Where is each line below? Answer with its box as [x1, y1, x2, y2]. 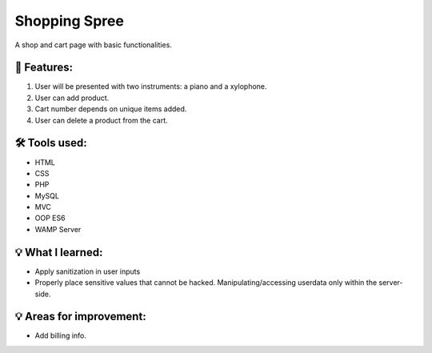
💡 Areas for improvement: [14, 310, 147, 323]
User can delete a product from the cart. [34, 115, 168, 125]
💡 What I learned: [14, 245, 103, 259]
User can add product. [34, 93, 110, 102]
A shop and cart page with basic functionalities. [14, 40, 172, 50]
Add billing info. [34, 331, 87, 340]
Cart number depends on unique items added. [34, 104, 187, 114]
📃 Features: [14, 61, 74, 74]
